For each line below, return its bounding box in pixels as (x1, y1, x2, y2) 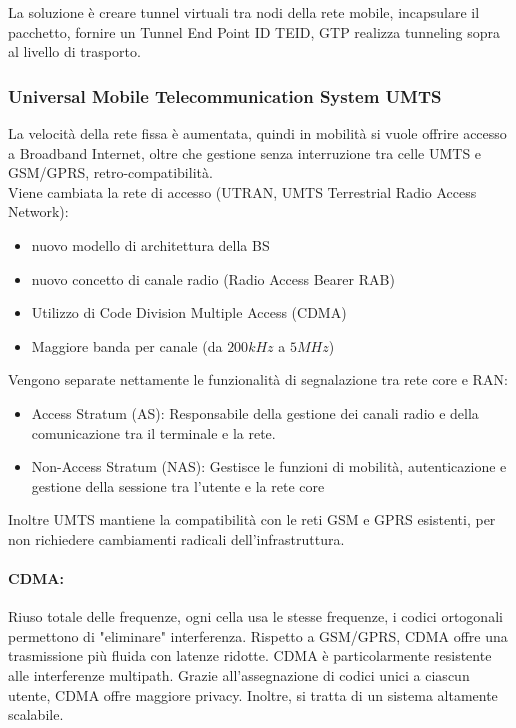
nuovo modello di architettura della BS (31, 234, 270, 255)
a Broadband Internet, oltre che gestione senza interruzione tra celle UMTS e (8, 142, 482, 163)
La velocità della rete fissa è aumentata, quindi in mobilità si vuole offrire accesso (8, 123, 507, 143)
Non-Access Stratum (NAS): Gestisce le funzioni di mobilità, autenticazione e (31, 456, 507, 477)
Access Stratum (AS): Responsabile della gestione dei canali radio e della (31, 402, 479, 423)
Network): (8, 201, 69, 222)
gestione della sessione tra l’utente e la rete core (31, 475, 325, 496)
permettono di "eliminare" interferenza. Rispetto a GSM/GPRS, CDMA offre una (8, 625, 508, 646)
